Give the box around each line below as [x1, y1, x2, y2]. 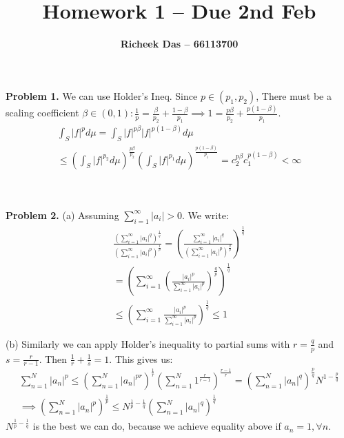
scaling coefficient [6, 105, 79, 120]
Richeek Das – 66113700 [120, 36, 239, 51]
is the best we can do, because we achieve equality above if [32, 419, 281, 433]
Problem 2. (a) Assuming [6, 207, 119, 222]
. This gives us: [109, 351, 173, 366]
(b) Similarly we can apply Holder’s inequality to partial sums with [6, 336, 290, 351]
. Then [39, 351, 68, 366]
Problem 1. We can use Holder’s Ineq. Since [6, 88, 198, 103]
